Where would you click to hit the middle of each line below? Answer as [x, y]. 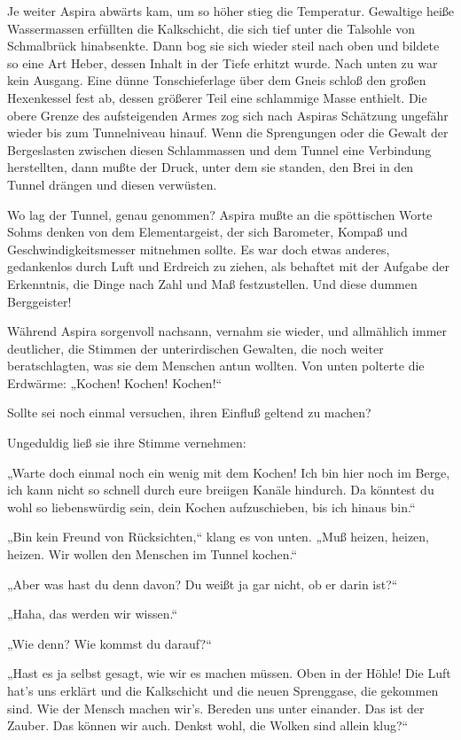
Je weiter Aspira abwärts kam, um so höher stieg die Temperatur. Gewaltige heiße [230, 11]
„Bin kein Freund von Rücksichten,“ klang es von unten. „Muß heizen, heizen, [218, 537]
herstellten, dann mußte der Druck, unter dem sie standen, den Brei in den [211, 167]
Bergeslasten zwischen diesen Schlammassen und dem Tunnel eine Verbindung [219, 149]
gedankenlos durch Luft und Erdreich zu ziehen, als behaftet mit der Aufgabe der [228, 266]
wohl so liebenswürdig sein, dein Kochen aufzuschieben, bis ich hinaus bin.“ [211, 506]
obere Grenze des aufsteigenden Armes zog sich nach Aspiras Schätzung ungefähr [228, 115]
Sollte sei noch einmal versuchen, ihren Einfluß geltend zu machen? [189, 413]
